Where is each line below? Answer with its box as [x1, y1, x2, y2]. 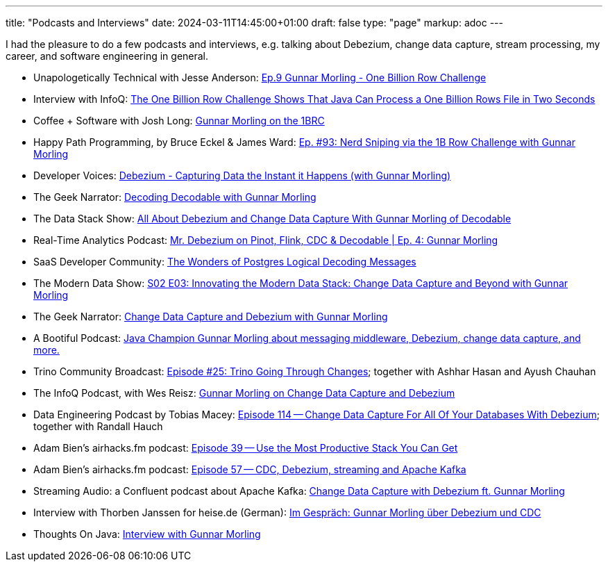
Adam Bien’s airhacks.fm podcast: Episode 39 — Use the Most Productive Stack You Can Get [33, 442, 458, 454]
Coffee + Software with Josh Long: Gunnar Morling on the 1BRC [33, 115, 325, 126]
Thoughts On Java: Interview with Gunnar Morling [33, 528, 261, 540]
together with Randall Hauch [33, 420, 163, 432]
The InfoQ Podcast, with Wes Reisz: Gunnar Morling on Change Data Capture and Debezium [33, 387, 455, 399]
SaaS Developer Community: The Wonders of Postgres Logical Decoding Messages [33, 256, 416, 268]
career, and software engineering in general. [6, 50, 209, 62]
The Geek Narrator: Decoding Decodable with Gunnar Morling [33, 191, 316, 203]
